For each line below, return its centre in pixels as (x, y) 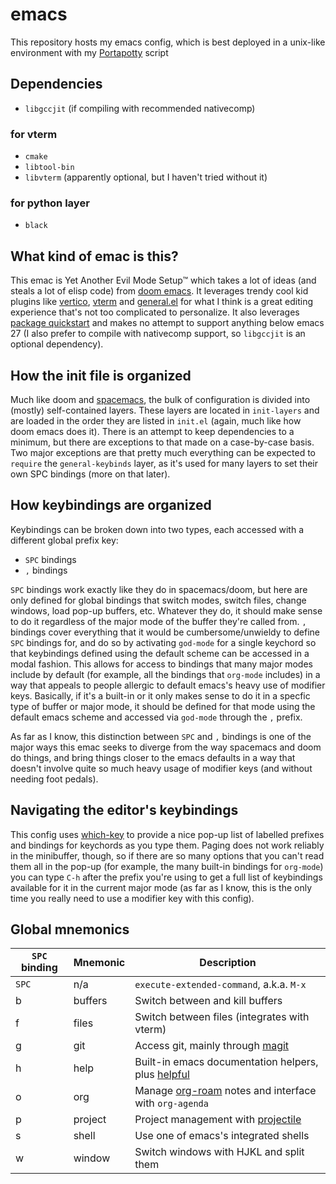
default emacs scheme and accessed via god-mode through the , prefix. (156, 717)
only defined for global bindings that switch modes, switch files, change (158, 600)
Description (228, 963)
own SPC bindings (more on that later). (90, 474)
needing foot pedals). (54, 779)
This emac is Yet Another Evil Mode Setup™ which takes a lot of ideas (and (163, 280)
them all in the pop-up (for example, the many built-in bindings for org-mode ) (167, 866)
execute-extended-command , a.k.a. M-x (220, 985)
